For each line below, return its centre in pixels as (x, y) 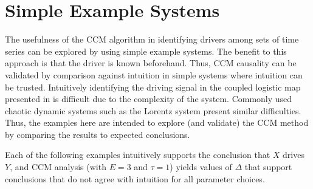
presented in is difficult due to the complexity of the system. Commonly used (149, 99)
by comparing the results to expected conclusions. (98, 134)
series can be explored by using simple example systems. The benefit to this (146, 51)
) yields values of (201, 167)
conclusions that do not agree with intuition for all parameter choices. (135, 178)
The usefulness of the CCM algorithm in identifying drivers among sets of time (152, 39)
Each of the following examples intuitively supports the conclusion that (138, 155)
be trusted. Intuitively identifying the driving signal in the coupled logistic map (153, 87)
